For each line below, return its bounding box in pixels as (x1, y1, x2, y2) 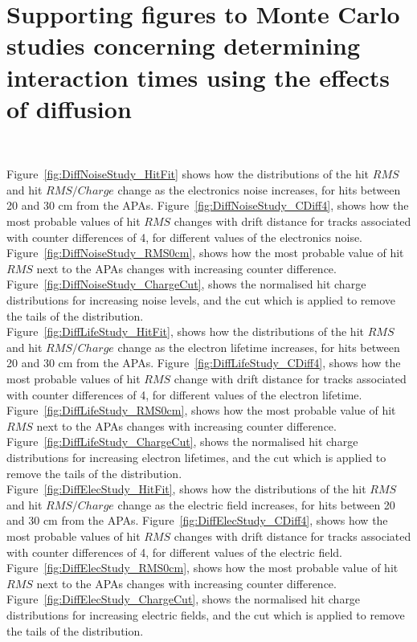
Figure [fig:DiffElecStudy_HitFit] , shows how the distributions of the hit (6, 480, 366, 497)
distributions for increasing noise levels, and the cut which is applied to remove (6, 292, 396, 309)
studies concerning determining (6, 29, 361, 62)
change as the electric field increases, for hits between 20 (117, 496, 395, 513)
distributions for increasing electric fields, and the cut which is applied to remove (6, 606, 405, 623)
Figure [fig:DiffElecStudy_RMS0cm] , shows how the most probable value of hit (6, 559, 399, 576)
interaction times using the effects (6, 60, 390, 93)
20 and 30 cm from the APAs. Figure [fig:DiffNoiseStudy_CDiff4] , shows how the (6, 197, 409, 214)
